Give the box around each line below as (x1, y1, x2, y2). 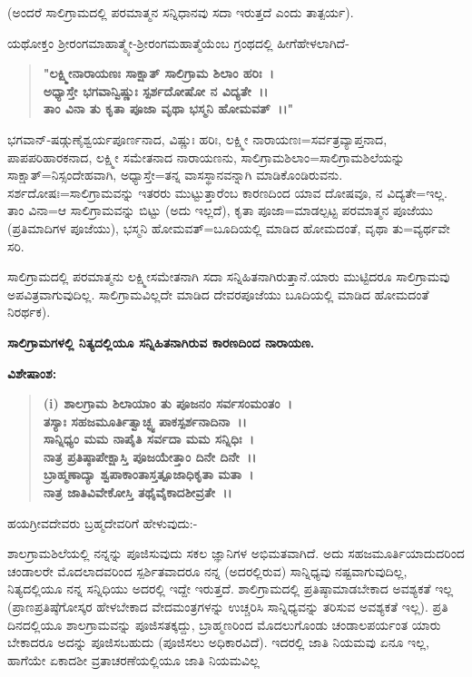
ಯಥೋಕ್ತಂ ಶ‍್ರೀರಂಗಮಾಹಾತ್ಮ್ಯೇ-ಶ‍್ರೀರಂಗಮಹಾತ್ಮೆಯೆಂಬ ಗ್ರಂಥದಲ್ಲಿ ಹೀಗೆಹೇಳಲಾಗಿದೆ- (7, 33, 349, 52)
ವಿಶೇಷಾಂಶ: (7, 363, 57, 382)
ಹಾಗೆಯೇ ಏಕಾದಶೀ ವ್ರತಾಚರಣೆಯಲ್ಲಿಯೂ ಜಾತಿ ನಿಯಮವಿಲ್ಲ (7, 650, 260, 669)
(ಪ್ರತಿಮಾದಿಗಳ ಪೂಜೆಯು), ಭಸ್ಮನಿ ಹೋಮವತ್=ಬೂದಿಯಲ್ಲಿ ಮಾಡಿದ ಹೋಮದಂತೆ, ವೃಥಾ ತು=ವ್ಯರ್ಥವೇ (7, 218, 450, 237)
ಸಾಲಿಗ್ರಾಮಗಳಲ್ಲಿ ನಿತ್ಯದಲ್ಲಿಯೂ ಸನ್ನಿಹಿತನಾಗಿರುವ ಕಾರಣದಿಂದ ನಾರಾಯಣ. (7, 332, 315, 351)
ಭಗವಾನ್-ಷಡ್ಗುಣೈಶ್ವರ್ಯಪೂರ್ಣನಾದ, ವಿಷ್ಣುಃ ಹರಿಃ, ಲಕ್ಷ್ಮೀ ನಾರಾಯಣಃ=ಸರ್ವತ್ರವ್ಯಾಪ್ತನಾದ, (7, 129, 388, 148)
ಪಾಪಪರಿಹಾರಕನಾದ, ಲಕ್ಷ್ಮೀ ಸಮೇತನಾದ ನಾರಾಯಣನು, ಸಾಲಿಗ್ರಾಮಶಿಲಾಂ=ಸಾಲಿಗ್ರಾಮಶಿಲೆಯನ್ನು (7, 147, 405, 166)
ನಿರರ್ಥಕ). (7, 302, 51, 321)
